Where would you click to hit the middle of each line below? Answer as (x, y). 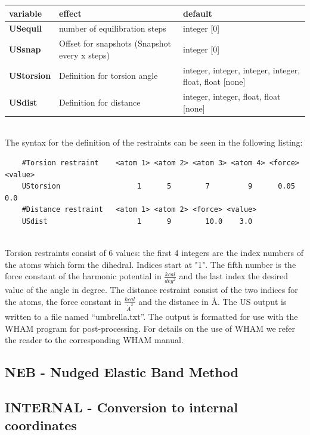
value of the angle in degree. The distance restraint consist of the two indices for (151, 290)
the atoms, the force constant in (63, 301)
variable (26, 13)
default (198, 13)
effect (70, 13)
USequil (26, 28)
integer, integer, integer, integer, (242, 70)
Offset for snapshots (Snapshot (115, 43)
